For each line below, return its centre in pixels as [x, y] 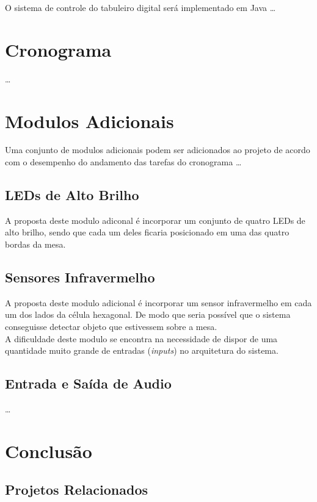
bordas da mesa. [35, 244]
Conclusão [49, 450]
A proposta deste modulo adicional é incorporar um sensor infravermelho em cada [158, 302]
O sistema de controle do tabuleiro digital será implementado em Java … [140, 7]
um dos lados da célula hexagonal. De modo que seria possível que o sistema [148, 314]
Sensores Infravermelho [80, 277]
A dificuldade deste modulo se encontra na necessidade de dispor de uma [141, 338]
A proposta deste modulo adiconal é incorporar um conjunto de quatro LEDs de [155, 220]
